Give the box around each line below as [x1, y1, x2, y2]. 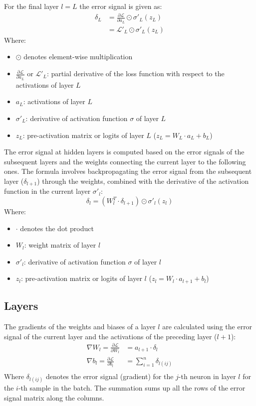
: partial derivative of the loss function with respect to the [46, 68, 225, 79]
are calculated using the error [162, 321, 253, 332]
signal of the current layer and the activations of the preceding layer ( [4, 331, 217, 341]
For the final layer [4, 1, 59, 11]
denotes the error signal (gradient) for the [45, 371, 174, 382]
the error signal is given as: [79, 1, 162, 11]
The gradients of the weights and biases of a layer [4, 321, 156, 332]
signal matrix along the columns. [4, 393, 104, 403]
